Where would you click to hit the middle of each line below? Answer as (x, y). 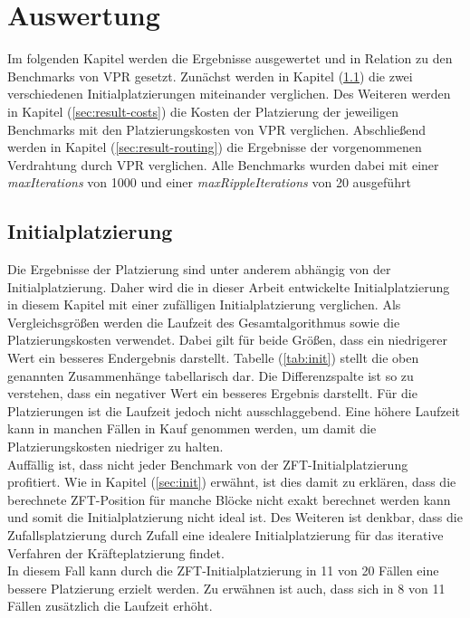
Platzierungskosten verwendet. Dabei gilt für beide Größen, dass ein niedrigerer (228, 340)
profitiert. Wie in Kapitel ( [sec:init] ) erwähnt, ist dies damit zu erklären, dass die (232, 482)
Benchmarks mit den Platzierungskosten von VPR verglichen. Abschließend (217, 129)
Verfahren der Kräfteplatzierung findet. (116, 552)
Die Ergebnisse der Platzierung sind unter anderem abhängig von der (199, 269)
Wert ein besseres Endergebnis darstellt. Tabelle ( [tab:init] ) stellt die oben (213, 358)
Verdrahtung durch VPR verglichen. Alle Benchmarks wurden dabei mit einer (223, 164)
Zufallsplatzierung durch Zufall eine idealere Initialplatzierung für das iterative (225, 534)
